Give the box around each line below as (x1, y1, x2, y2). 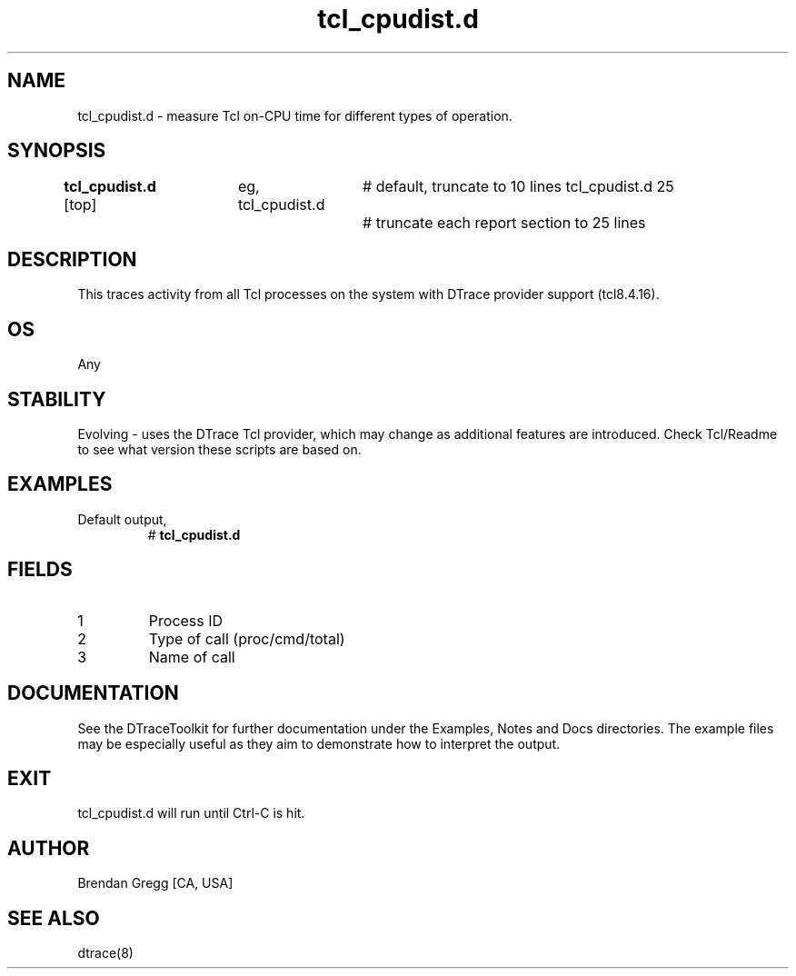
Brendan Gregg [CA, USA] (77, 875, 234, 891)
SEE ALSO (7, 906, 100, 930)
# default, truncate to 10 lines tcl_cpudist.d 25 (363, 177, 674, 196)
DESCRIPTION (7, 247, 137, 271)
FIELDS (7, 558, 73, 582)
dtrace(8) (77, 945, 134, 961)
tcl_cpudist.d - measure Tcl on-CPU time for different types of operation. (77, 107, 512, 124)
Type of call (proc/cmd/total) (148, 629, 345, 648)
